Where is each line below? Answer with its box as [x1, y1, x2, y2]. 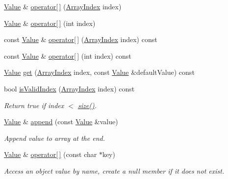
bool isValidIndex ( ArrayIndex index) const [4, 83, 135, 93]
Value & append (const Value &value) [4, 116, 118, 127]
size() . [77, 100, 97, 110]
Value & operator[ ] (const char [4, 149, 97, 159]
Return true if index [4, 100, 64, 110]
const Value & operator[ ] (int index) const [4, 50, 131, 61]
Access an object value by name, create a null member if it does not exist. [4, 165, 225, 176]
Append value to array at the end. [4, 133, 105, 143]
